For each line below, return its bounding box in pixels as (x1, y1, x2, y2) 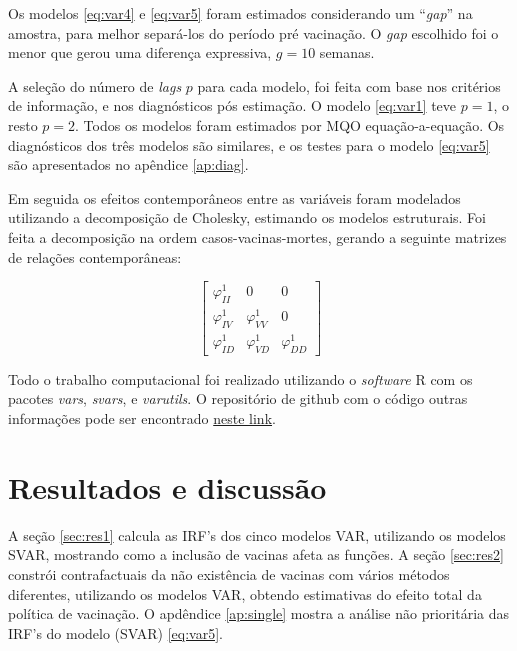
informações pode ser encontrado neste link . (8, 408, 276, 429)
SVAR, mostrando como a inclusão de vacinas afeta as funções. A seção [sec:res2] (8, 544, 504, 565)
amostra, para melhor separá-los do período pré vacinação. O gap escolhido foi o (8, 22, 499, 43)
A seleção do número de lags (8, 75, 182, 96)
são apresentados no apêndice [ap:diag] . (8, 154, 249, 175)
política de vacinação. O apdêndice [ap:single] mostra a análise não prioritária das (8, 603, 510, 624)
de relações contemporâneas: (8, 246, 182, 267)
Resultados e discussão (8, 466, 327, 507)
